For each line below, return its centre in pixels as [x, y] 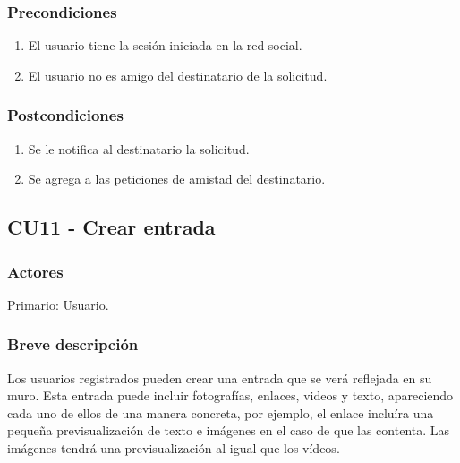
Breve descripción [73, 344]
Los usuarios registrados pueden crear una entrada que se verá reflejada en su [220, 377]
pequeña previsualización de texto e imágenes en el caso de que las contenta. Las [229, 430]
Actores [35, 271]
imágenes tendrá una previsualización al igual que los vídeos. [174, 448]
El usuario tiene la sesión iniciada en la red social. [165, 45]
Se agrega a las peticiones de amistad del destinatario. [177, 179]
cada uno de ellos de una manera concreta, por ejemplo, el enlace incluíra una [221, 412]
